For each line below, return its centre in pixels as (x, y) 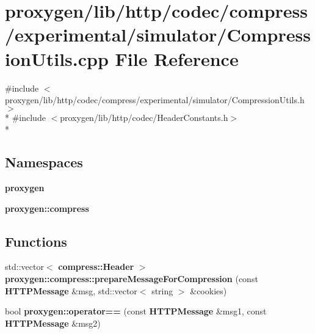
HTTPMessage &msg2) (53, 323)
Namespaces (44, 162)
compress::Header (96, 267)
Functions (36, 241)
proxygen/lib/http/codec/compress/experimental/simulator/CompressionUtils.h (155, 100)
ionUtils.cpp (57, 58)
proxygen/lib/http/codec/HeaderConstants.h (144, 117)
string (162, 290)
